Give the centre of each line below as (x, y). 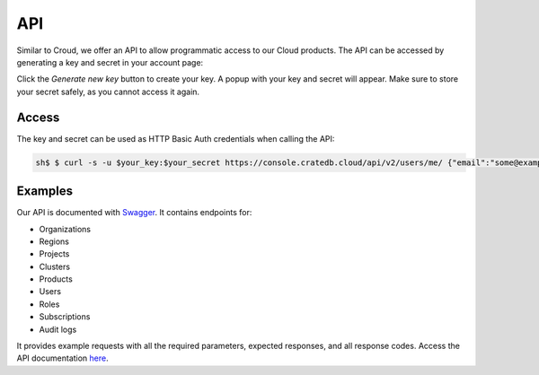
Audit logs (58, 329)
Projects (54, 254)
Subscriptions (65, 317)
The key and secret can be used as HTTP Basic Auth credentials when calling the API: (176, 138)
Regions (54, 241)
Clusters (55, 266)
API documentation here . (63, 358)
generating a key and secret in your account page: (110, 62)
